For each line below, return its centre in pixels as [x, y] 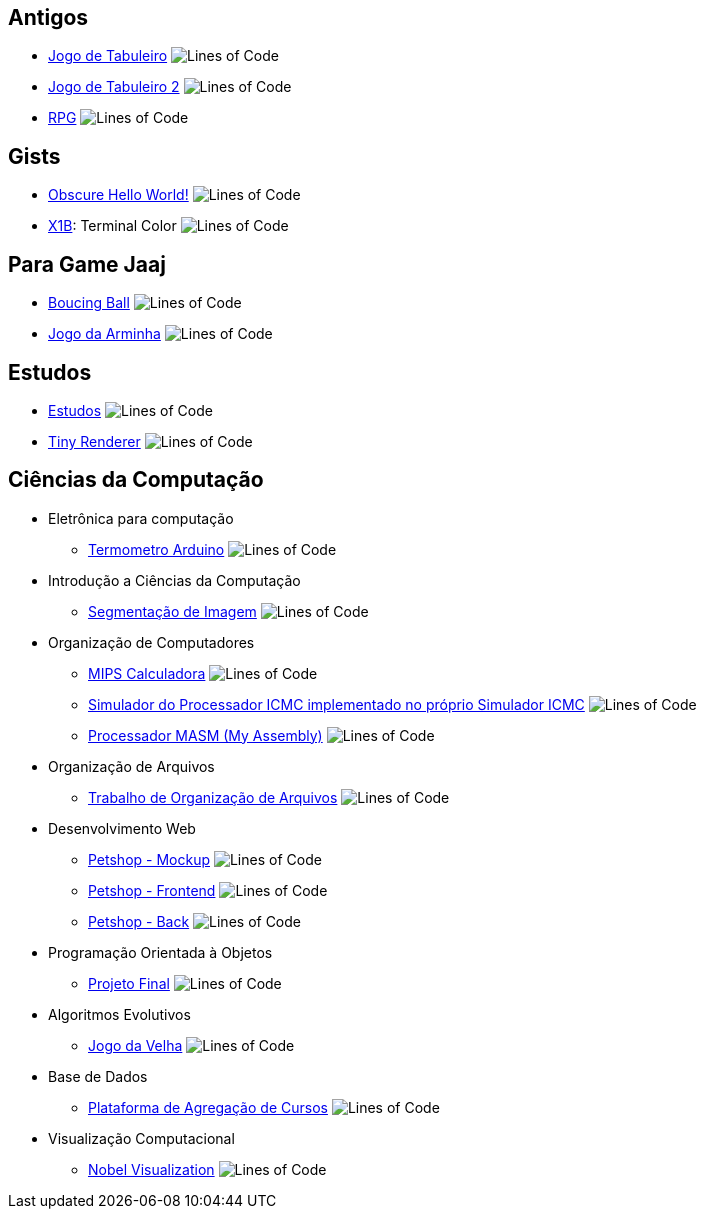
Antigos [48, 17]
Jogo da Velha [135, 1045]
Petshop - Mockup [149, 859]
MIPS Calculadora [147, 673]
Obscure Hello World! [118, 195]
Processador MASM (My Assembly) [205, 735]
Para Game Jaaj [87, 264]
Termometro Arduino [156, 549]
